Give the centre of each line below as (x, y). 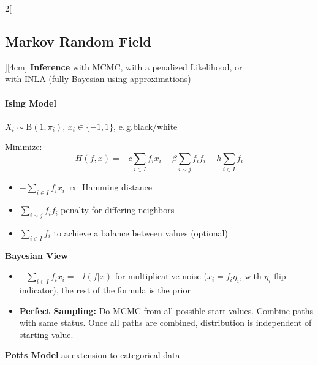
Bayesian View (36, 255)
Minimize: (24, 147)
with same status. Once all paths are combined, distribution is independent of (165, 322)
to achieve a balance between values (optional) (141, 232)
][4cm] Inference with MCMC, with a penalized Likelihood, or (124, 66)
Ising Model (31, 103)
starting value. (46, 334)
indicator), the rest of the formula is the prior (105, 290)
